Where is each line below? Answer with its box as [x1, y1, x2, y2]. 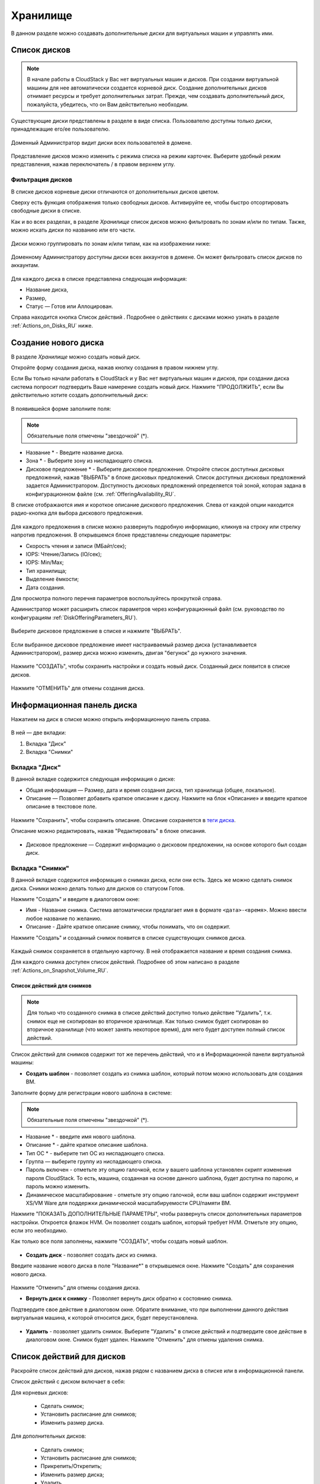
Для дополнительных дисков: [11, 1432, 87, 1439]
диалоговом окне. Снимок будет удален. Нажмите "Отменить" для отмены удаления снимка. [25, 1336, 264, 1343]
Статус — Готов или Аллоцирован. [25, 303, 114, 310]
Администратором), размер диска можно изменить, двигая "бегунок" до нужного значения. [11, 649, 247, 656]
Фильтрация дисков [11, 176, 72, 184]
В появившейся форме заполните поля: [11, 405, 111, 412]
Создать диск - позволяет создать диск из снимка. [25, 1251, 157, 1258]
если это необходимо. [11, 1227, 68, 1234]
